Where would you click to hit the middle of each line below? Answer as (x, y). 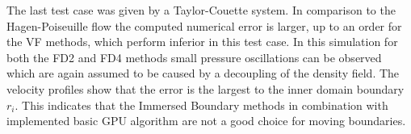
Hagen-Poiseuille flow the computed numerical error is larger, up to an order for (204, 25)
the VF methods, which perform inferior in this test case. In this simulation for (202, 42)
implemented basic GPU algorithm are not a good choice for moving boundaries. (206, 121)
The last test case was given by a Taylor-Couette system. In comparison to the (201, 10)
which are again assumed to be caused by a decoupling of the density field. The (203, 73)
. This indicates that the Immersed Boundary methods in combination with (201, 105)
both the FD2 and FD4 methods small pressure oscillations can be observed (194, 57)
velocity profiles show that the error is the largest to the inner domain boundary (205, 88)
